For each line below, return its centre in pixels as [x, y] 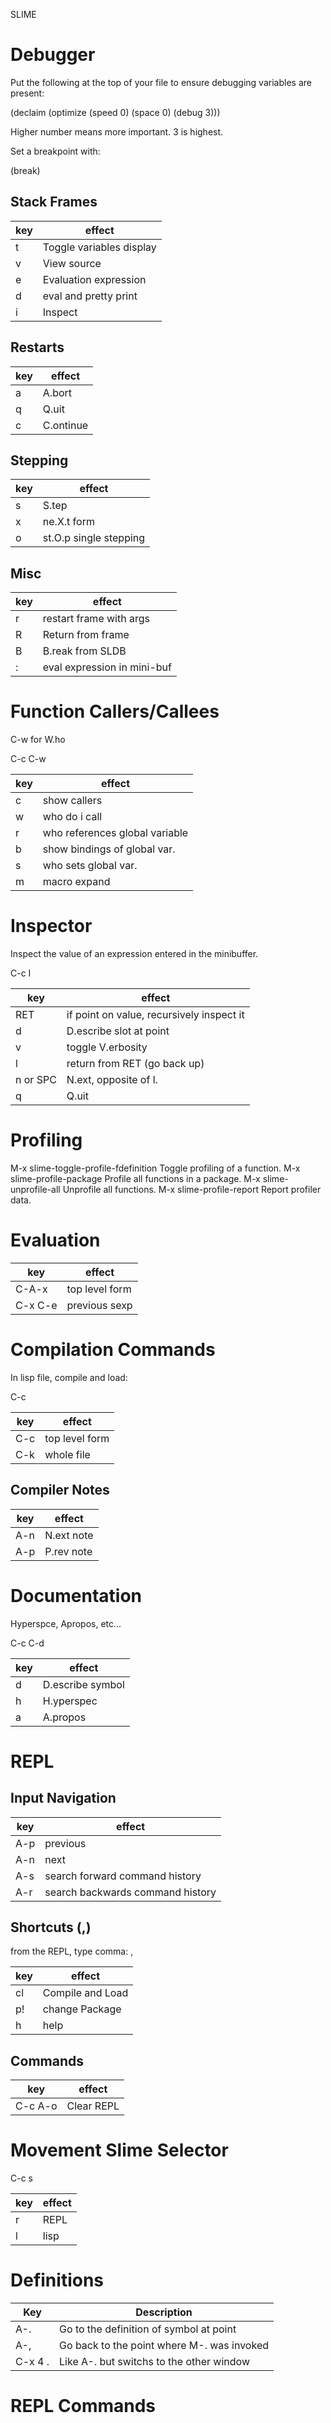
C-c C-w [28, 759]
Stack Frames [54, 202]
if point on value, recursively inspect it [155, 1015]
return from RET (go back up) [135, 1064]
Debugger [53, 55]
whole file [67, 1454]
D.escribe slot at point [118, 1031]
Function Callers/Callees [115, 711]
